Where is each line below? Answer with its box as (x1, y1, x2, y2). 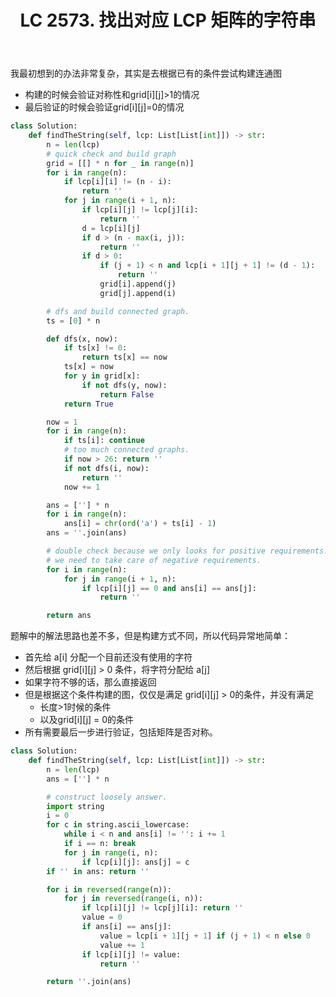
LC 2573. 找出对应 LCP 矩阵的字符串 (19, 9, 317, 32)
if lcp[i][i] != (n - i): (63, 177, 172, 187)
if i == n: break (63, 839, 137, 849)
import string (46, 801, 105, 811)
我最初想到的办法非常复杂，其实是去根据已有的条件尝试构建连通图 (10, 67, 282, 80)
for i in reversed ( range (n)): (46, 884, 172, 895)
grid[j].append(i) (99, 288, 177, 298)
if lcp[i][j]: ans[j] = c (81, 857, 190, 867)
